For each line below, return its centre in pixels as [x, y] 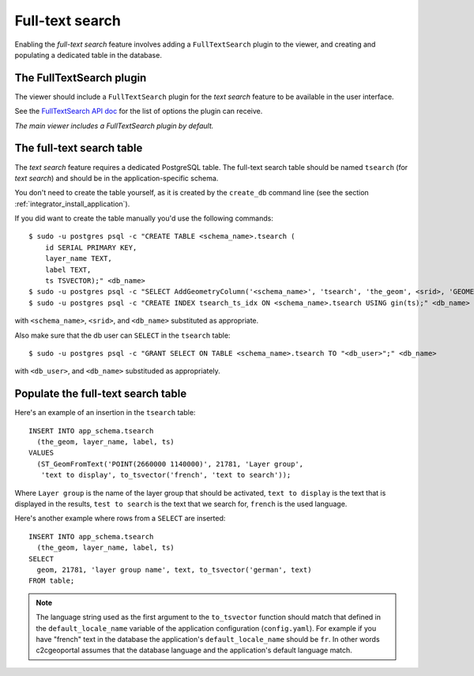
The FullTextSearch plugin [81, 78]
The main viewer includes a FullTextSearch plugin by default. [114, 126]
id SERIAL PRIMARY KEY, [91, 247]
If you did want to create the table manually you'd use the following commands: [144, 218]
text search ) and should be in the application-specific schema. [117, 178]
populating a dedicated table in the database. [88, 55]
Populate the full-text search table [101, 394]
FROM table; [52, 581]
